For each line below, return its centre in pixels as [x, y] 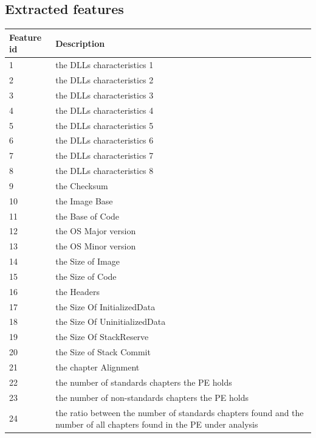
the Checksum [82, 185]
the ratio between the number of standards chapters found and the [180, 412]
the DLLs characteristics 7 [105, 155]
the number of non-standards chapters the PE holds [152, 397]
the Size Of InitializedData [105, 306]
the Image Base [84, 200]
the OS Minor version [96, 246]
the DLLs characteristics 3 [105, 95]
